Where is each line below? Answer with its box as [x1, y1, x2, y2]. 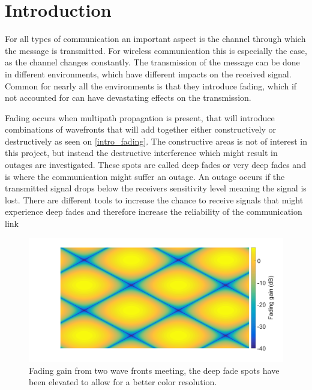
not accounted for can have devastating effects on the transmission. [5, 91, 251, 104]
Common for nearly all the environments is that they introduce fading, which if [5, 79, 297, 92]
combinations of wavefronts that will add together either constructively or [5, 123, 276, 136]
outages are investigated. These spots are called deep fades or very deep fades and [5, 158, 306, 171]
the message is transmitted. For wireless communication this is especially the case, [5, 44, 307, 56]
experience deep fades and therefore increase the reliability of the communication [5, 205, 302, 218]
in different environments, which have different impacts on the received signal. [5, 67, 292, 80]
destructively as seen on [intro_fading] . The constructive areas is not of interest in [5, 134, 307, 147]
